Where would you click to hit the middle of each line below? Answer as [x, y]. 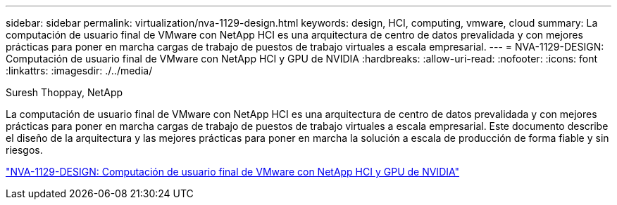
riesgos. [24, 150]
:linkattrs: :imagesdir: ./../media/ [79, 71]
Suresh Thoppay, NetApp [64, 92]
